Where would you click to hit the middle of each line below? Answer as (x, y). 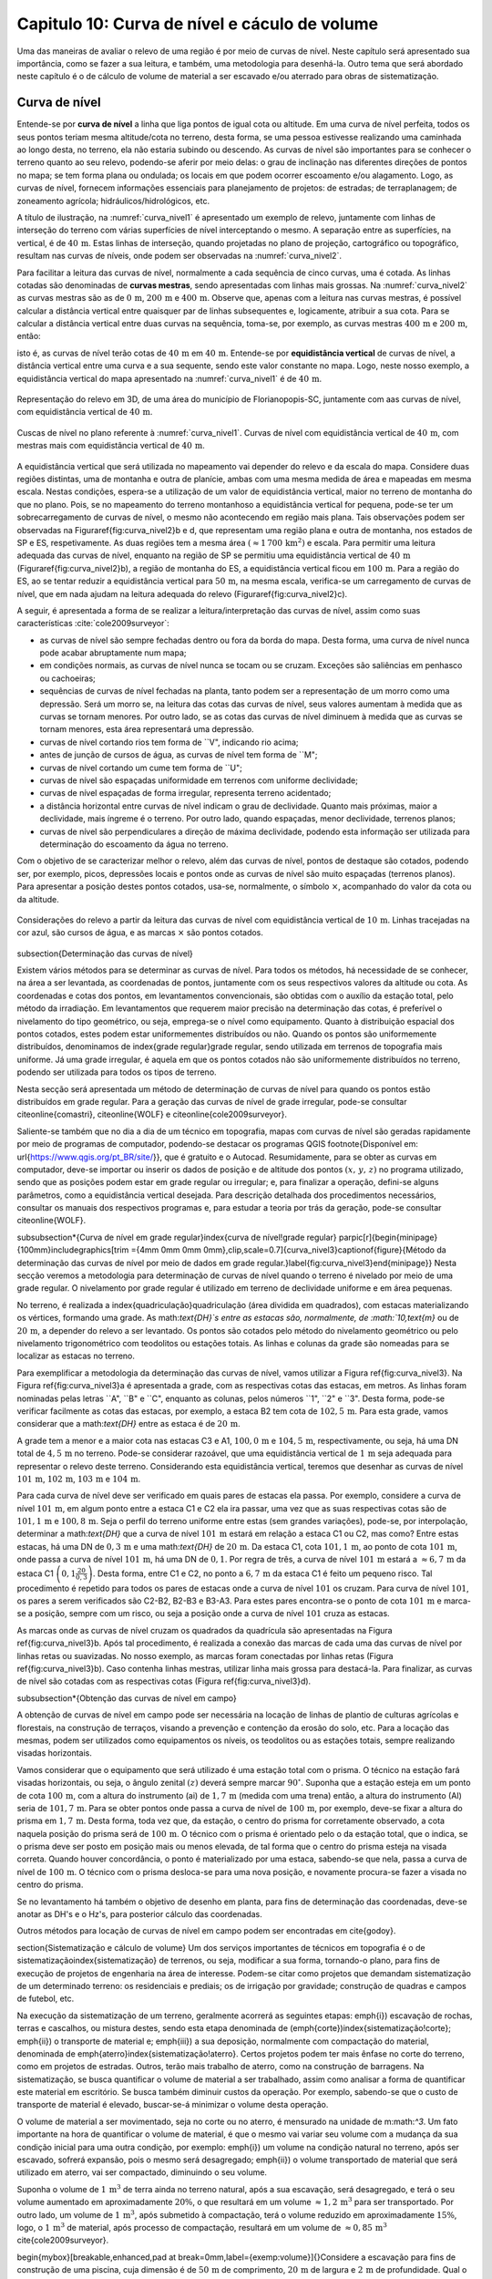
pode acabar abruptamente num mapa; (113, 653)
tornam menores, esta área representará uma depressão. (147, 729)
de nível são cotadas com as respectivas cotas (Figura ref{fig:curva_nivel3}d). (164, 1681)
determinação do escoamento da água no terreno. (134, 844)
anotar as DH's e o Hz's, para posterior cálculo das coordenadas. (140, 1914)
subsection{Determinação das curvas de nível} (105, 954)
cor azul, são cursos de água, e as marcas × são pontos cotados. (140, 933)
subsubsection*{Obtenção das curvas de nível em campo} (127, 1698)
